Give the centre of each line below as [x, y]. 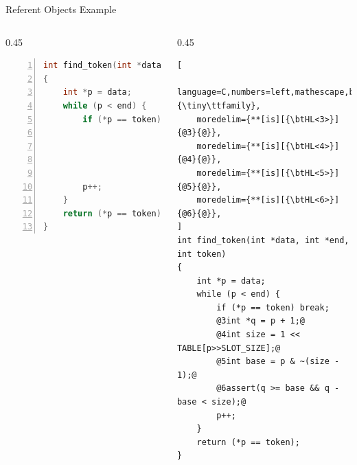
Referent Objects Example [61, 9]
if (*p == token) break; [273, 307]
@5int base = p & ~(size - [278, 362]
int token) [201, 254]
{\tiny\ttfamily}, [219, 105]
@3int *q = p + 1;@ [261, 321]
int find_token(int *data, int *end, [263, 240]
